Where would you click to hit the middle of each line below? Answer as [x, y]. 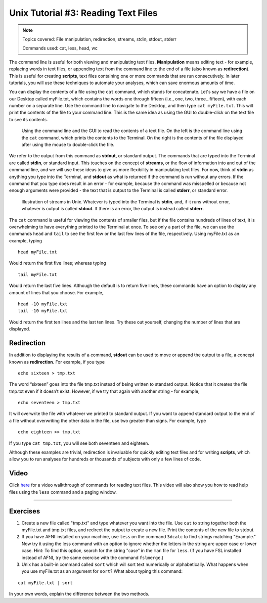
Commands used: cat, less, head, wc [60, 48]
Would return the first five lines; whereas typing [58, 263]
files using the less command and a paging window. [63, 492]
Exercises [25, 511]
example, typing [25, 240]
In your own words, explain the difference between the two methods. [79, 594]
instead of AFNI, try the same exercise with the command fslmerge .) [92, 557]
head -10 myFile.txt [43, 304]
